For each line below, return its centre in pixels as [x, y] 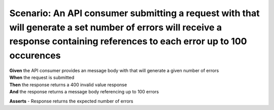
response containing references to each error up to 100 [128, 42]
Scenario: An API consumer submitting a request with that [134, 13]
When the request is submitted [42, 78]
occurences [35, 56]
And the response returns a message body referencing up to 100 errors [84, 92]
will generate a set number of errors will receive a [116, 27]
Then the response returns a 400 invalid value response [68, 85]
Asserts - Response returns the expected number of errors [72, 101]
